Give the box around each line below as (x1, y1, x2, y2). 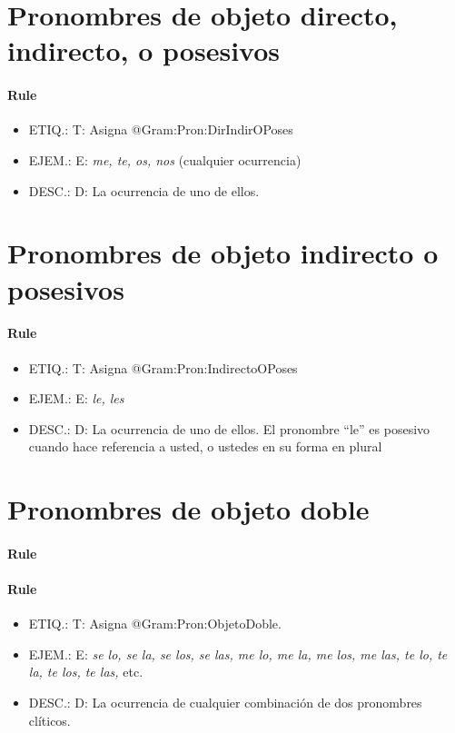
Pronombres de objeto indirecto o (7, 234, 439, 272)
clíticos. (28, 710, 71, 729)
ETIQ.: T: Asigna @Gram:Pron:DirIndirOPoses (28, 120, 293, 139)
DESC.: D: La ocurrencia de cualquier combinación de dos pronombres (28, 693, 422, 712)
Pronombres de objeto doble (7, 490, 370, 528)
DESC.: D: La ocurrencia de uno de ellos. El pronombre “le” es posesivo (28, 419, 430, 438)
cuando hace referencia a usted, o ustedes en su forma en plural (28, 437, 382, 456)
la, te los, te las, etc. (28, 662, 143, 681)
